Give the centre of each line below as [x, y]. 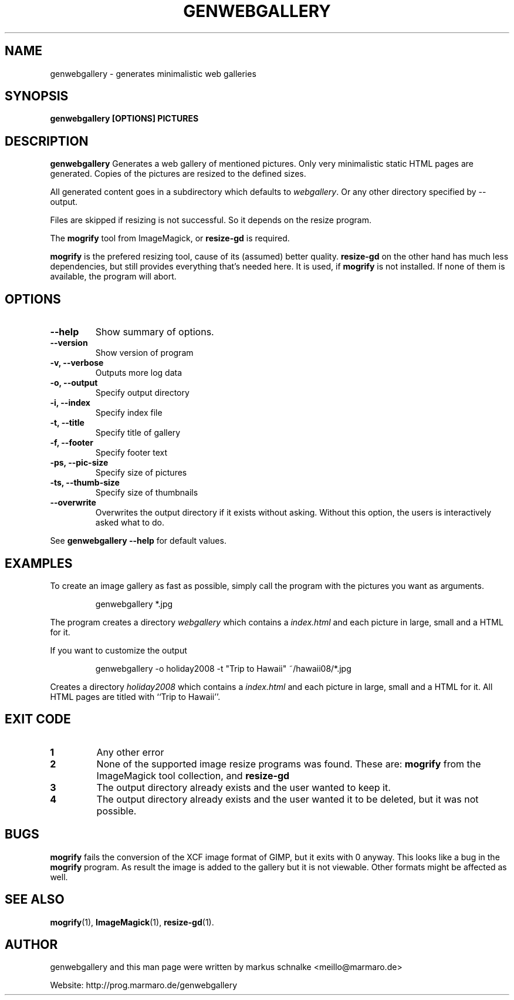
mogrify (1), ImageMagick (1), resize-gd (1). [132, 922]
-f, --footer [72, 443]
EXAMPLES [39, 563]
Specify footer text [131, 453]
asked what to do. [130, 523]
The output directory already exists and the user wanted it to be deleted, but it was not [288, 799]
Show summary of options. [155, 332]
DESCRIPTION [47, 141]
